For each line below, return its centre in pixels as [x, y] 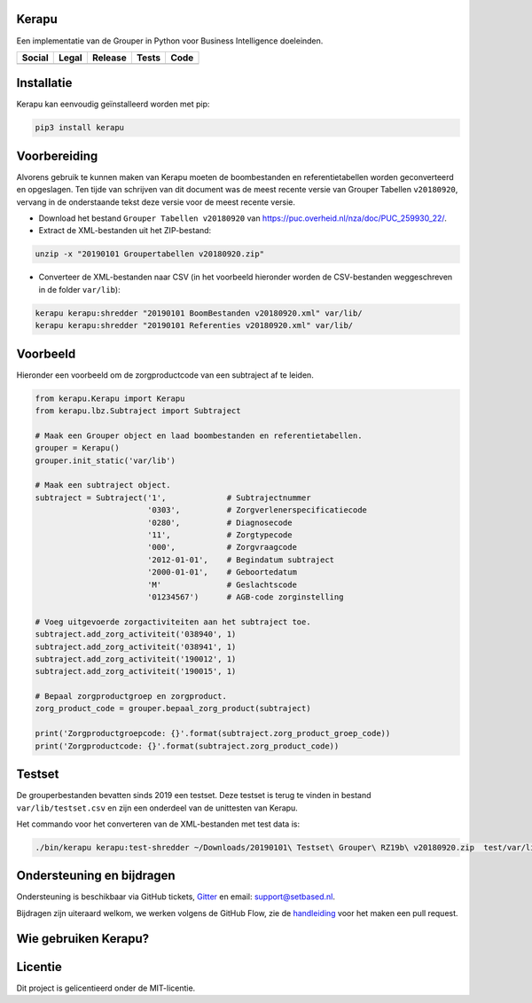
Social [35, 58]
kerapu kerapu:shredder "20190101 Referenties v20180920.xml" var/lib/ [194, 325]
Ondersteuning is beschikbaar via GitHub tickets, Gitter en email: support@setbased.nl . [176, 897]
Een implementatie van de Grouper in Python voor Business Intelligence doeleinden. [170, 41]
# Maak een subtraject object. [103, 485]
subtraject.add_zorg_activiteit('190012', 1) [136, 659]
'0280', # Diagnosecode [219, 522]
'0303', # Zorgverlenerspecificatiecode [257, 510]
